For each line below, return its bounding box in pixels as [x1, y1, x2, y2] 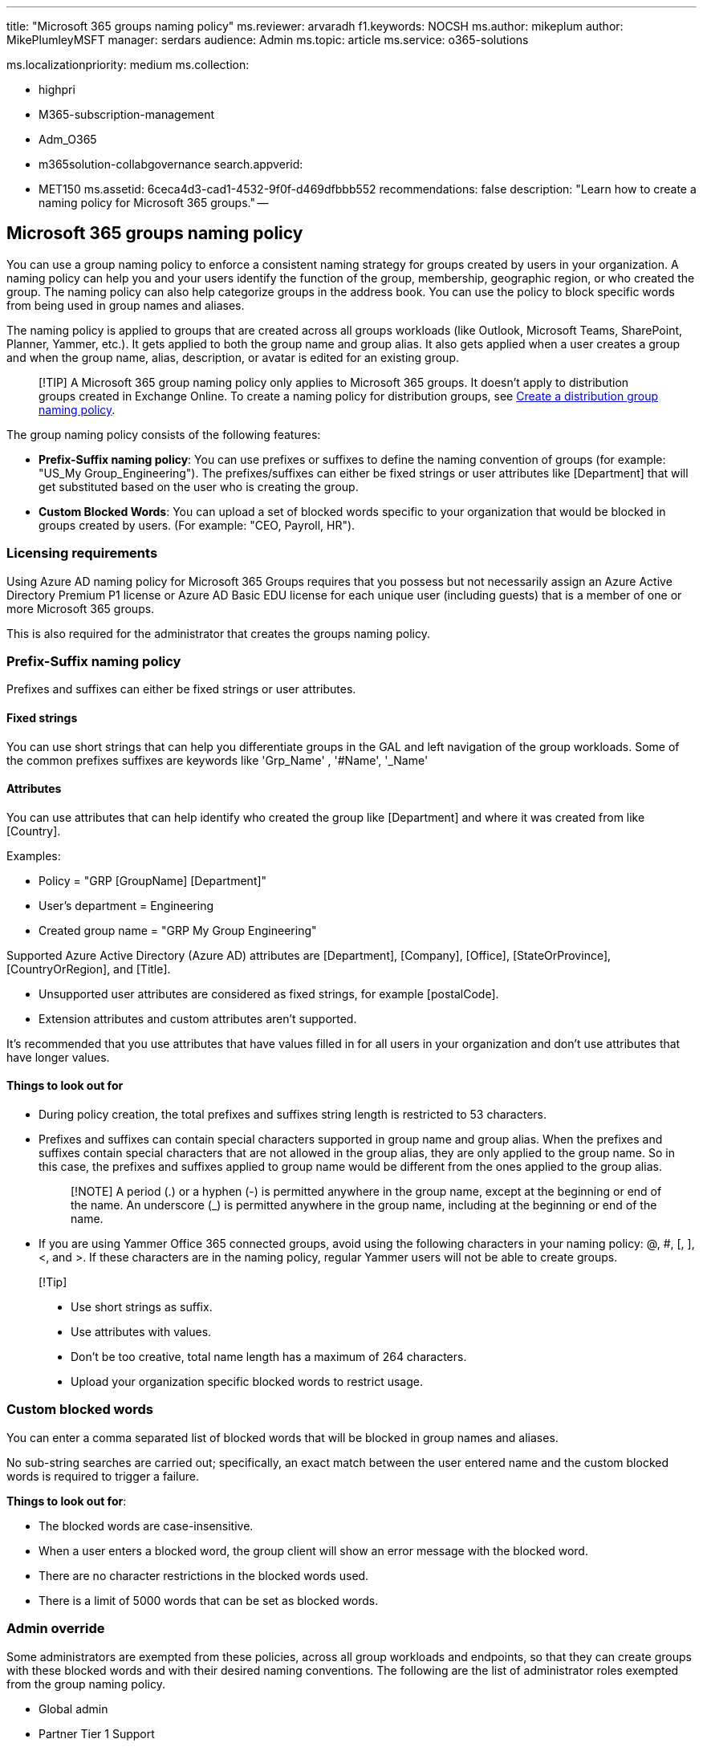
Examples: [6, 848, 61, 863]
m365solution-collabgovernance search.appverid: [39, 157, 303, 171]
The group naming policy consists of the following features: [6, 427, 321, 441]
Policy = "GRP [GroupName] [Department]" [39, 873, 267, 888]
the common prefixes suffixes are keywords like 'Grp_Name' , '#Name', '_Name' [6, 753, 429, 767]
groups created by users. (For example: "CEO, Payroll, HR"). [39, 518, 356, 532]
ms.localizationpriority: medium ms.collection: [6, 58, 250, 71]
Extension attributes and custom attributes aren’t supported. [39, 1011, 357, 1026]
